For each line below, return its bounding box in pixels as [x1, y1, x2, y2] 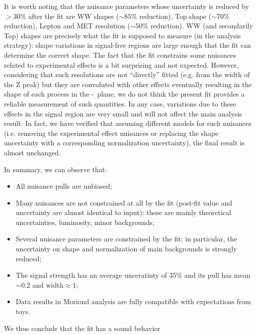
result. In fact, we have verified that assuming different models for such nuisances [4, 118, 252, 128]
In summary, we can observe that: [4, 164, 107, 174]
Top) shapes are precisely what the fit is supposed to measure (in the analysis [4, 30, 241, 40]
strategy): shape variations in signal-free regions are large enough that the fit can [4, 40, 251, 50]
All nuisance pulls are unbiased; [15, 181, 112, 191]
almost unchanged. [4, 147, 61, 157]
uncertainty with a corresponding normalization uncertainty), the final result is [4, 137, 245, 148]
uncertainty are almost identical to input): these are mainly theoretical [15, 207, 231, 218]
